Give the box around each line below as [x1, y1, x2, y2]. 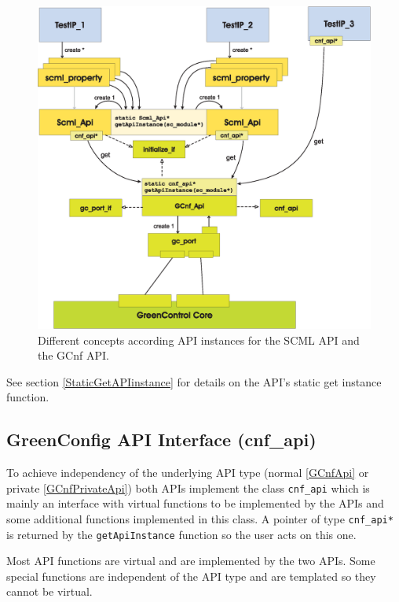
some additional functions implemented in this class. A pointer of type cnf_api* [6, 510, 394, 526]
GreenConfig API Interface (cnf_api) [6, 427, 317, 452]
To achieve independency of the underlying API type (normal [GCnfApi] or [6, 464, 369, 481]
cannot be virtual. [6, 583, 93, 600]
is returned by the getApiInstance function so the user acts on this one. [6, 526, 357, 542]
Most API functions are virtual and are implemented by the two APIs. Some [6, 552, 375, 569]
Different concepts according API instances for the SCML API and [38, 331, 360, 348]
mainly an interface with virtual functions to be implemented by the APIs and [6, 495, 384, 512]
